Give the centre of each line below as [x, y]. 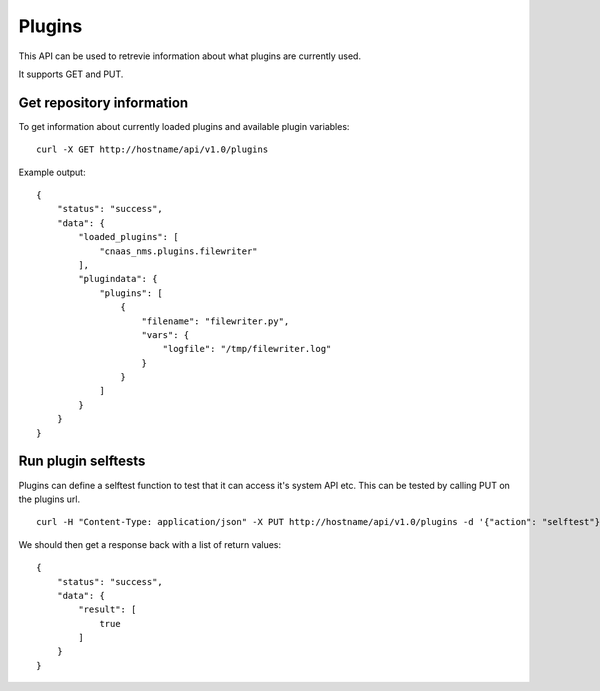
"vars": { [165, 334]
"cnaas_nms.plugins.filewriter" [179, 251]
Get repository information [103, 102]
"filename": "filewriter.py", [215, 321]
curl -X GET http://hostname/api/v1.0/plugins [152, 149]
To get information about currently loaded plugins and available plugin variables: [184, 126]
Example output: [52, 172]
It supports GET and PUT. [71, 74]
